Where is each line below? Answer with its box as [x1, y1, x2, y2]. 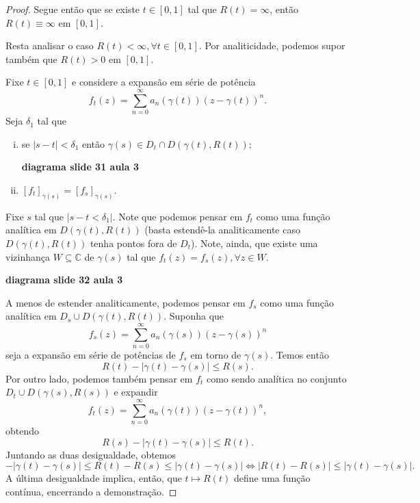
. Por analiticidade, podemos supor [198, 38, 345, 53]
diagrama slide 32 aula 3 [5, 272, 123, 287]
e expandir [114, 385, 158, 399]
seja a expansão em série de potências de [5, 348, 176, 362]
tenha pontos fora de [90, 235, 177, 250]
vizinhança [5, 249, 50, 263]
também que [5, 51, 57, 66]
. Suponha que [163, 309, 224, 323]
